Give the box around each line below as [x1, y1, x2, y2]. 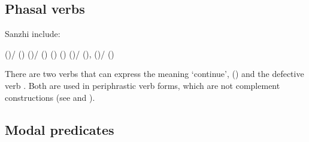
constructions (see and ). [5, 91, 95, 103]
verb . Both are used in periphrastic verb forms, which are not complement [5, 79, 280, 91]
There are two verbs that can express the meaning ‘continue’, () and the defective [5, 67, 304, 80]
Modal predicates [5, 120, 114, 138]
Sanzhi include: [5, 27, 60, 40]
